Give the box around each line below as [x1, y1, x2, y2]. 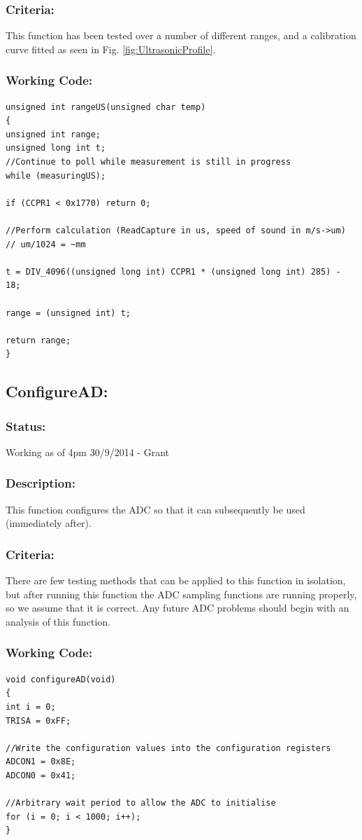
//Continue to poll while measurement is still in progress [6, 157, 291, 167]
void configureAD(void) [6, 674, 116, 684]
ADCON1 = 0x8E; [6, 757, 76, 767]
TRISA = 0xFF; [6, 715, 71, 726]
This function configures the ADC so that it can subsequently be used [6, 502, 305, 516]
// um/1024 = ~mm [6, 239, 86, 249]
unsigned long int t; [6, 143, 106, 153]
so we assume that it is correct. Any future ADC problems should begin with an [6, 600, 349, 615]
